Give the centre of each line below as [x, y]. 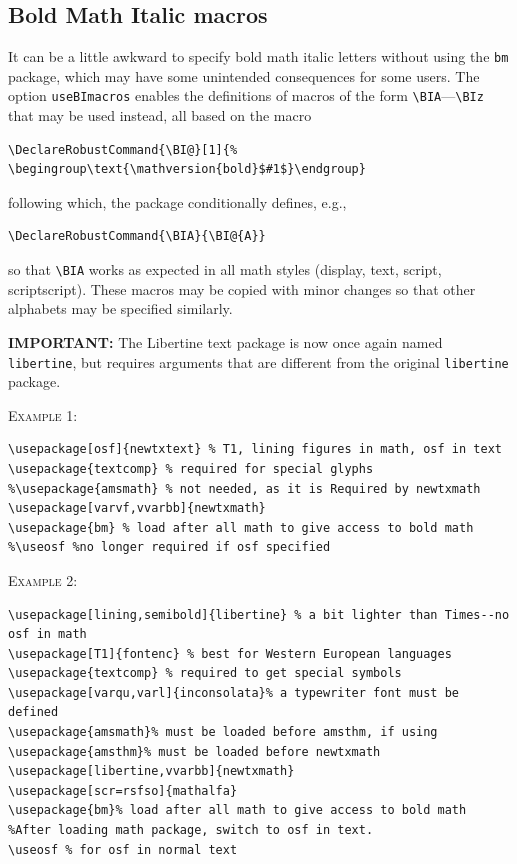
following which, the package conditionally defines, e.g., [177, 201]
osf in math [47, 634]
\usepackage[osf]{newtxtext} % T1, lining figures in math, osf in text [255, 449]
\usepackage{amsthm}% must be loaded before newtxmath [194, 751]
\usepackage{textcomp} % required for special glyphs [191, 468]
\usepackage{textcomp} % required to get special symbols [205, 673]
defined [33, 712]
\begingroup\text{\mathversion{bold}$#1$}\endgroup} [187, 169]
